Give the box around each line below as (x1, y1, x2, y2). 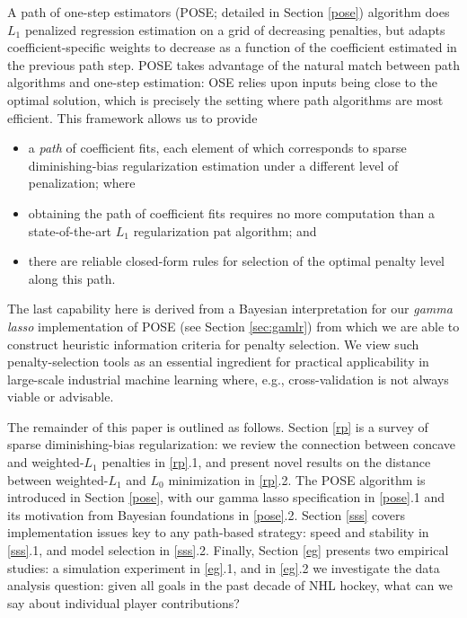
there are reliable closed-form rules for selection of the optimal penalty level (28, 252, 445, 270)
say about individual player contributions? (7, 593, 240, 612)
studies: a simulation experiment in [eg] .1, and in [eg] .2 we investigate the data (7, 558, 440, 577)
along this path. (28, 269, 116, 287)
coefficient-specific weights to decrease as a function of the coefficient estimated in (7, 38, 457, 57)
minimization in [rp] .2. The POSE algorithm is (168, 470, 426, 489)
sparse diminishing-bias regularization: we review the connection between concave (7, 435, 455, 454)
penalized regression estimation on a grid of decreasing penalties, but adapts (24, 20, 445, 39)
